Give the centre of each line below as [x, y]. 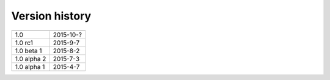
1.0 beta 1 [28, 51]
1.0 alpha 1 [30, 67]
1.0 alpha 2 [31, 59]
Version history [51, 16]
